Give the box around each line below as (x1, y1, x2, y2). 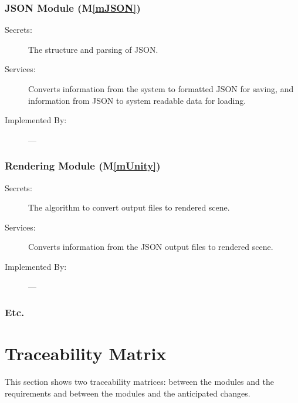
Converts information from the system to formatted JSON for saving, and (28, 83, 294, 94)
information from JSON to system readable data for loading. (28, 94, 246, 106)
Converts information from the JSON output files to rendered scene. (28, 241, 273, 253)
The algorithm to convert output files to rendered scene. (28, 201, 230, 214)
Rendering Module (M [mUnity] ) (5, 158, 161, 173)
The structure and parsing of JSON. (28, 43, 158, 55)
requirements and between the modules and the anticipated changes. (5, 387, 250, 399)
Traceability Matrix (5, 341, 167, 365)
